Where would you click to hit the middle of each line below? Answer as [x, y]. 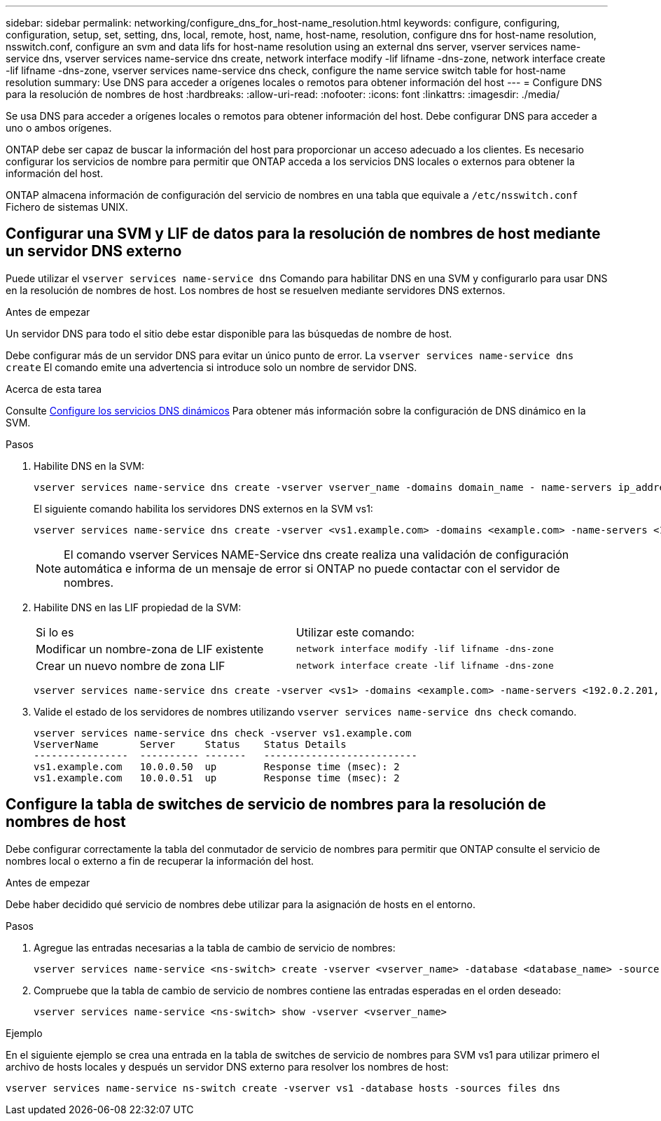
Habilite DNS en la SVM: [89, 466]
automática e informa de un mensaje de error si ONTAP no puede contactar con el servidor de [312, 568]
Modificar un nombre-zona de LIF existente [150, 649]
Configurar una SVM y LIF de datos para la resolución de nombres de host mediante [303, 234]
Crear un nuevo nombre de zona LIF [131, 666]
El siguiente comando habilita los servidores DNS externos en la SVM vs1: [203, 508]
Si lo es [55, 632]
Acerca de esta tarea [54, 389]
